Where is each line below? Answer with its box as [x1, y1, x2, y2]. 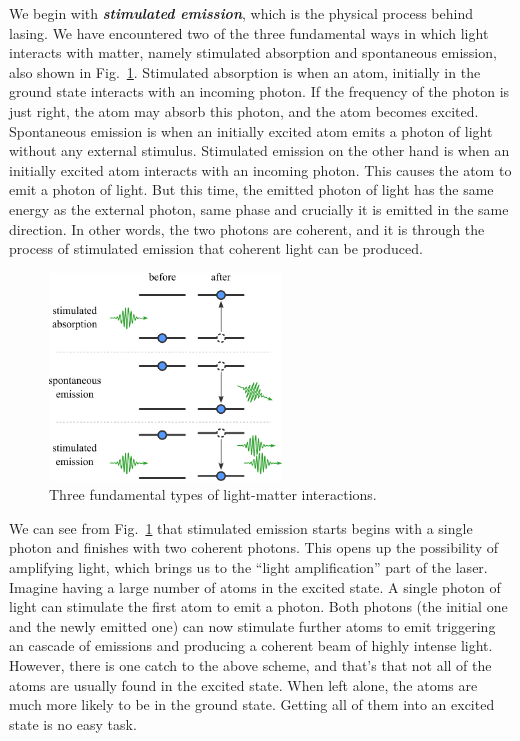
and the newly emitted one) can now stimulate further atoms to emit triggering [9, 615, 496, 636]
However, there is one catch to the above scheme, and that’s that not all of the [9, 654, 492, 675]
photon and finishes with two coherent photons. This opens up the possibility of [9, 537, 499, 558]
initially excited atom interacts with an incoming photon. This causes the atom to [9, 159, 512, 180]
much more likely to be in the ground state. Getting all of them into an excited [9, 694, 495, 715]
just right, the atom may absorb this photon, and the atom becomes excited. [9, 100, 479, 121]
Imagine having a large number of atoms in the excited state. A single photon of [9, 576, 501, 597]
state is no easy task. [9, 713, 137, 734]
